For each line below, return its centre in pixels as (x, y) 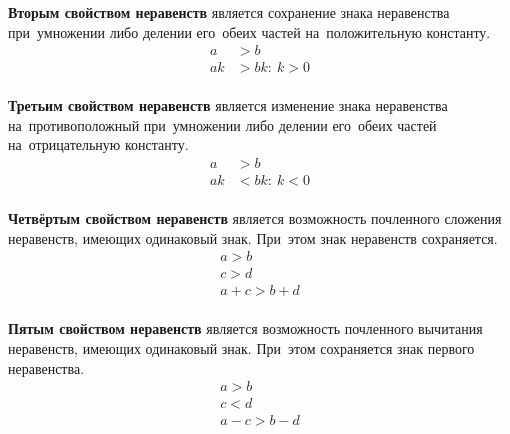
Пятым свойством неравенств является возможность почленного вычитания (245, 328)
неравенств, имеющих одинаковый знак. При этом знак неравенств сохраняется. (253, 237)
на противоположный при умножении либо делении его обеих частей (222, 124)
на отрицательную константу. (98, 144)
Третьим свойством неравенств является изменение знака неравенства (228, 105)
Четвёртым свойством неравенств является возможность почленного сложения (255, 218)
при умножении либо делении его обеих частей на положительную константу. (249, 31)
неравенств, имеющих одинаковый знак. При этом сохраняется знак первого (241, 348)
